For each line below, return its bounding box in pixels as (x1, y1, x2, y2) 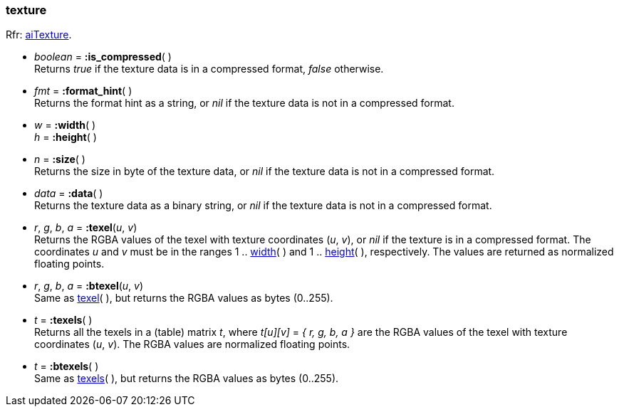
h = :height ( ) (34, 131, 97, 144)
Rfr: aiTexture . (6, 28, 72, 41)
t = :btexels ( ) (34, 360, 99, 373)
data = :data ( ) (34, 187, 103, 200)
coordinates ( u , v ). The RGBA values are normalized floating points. (34, 338, 350, 351)
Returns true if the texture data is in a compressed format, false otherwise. (34, 63, 384, 75)
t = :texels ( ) (34, 314, 93, 327)
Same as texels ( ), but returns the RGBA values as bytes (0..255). (34, 372, 339, 385)
